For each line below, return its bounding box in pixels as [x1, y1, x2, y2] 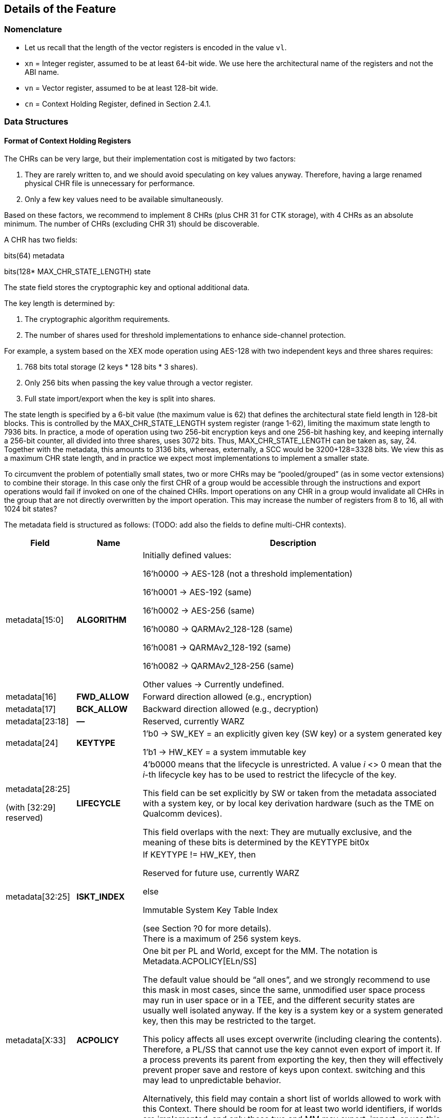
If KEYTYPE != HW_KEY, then [142, 849, 256, 860]
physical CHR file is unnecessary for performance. [25, 179, 195, 188]
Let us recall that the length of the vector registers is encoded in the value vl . [25, 43, 287, 52]
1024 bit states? [4, 504, 57, 514]
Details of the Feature [4, 3, 116, 15]
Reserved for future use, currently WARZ [142, 868, 300, 879]
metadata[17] [6, 704, 56, 715]
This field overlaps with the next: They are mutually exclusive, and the [142, 827, 412, 838]
